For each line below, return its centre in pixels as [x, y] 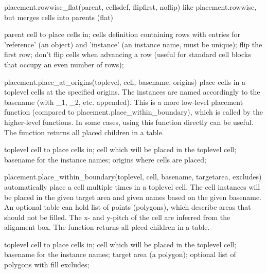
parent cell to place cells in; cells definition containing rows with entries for [122, 34]
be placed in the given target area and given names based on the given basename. [133, 197]
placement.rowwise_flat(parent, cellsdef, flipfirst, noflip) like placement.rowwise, [130, 7]
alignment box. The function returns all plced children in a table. [107, 227]
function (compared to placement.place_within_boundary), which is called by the [134, 112]
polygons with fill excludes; [47, 265]
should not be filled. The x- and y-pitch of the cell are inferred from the [117, 217]
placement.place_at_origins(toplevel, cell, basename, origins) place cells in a [125, 81]
